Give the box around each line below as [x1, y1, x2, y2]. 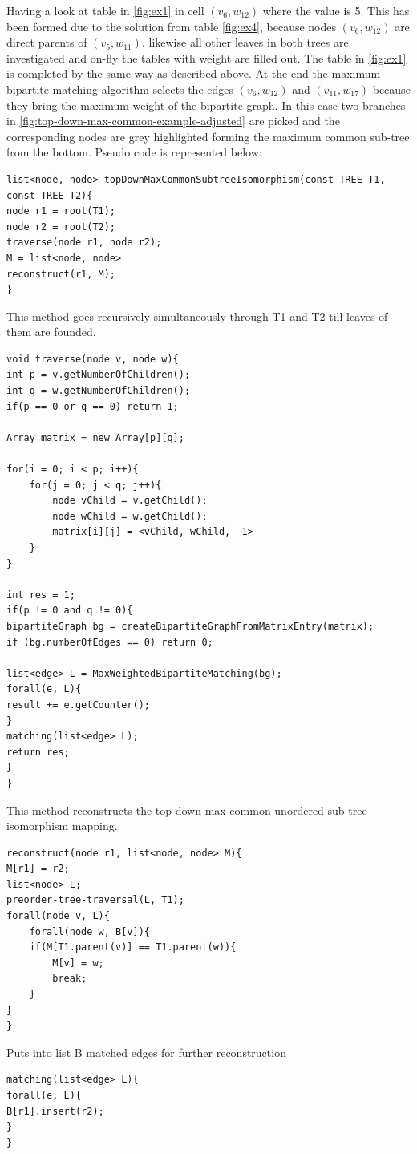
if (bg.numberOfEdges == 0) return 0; [6, 636, 213, 648]
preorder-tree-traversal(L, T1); [6, 894, 184, 906]
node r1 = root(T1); [6, 205, 116, 217]
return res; [6, 746, 70, 758]
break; [52, 973, 87, 985]
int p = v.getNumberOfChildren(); [6, 369, 191, 381]
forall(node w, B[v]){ [29, 925, 150, 937]
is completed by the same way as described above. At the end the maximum [6, 65, 381, 82]
